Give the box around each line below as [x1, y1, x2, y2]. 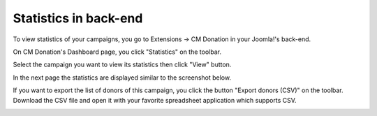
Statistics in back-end [13, 10, 143, 26]
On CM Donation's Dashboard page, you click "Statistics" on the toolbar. [13, 48, 221, 56]
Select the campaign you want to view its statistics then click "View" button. [13, 60, 232, 69]
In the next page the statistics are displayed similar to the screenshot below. [13, 73, 232, 82]
